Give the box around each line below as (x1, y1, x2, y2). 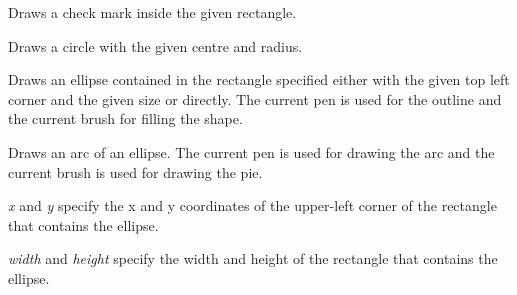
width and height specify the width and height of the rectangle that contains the (8, 248, 498, 269)
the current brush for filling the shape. (8, 108, 243, 129)
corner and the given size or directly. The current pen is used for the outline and (8, 88, 502, 109)
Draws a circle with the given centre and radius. (8, 35, 303, 56)
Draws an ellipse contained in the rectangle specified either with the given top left (8, 69, 510, 90)
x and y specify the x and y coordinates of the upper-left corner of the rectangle (8, 195, 497, 216)
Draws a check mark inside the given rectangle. (8, 2, 297, 22)
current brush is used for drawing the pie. (8, 161, 263, 182)
